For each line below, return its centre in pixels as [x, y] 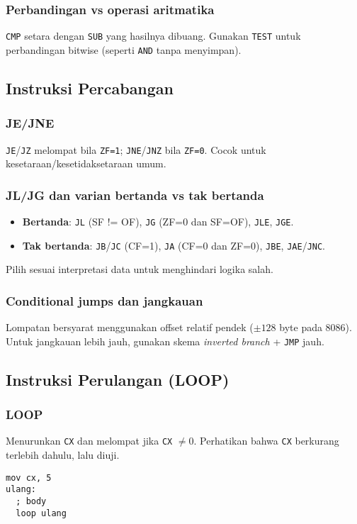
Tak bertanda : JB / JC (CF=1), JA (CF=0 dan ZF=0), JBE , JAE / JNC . [174, 245]
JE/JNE [30, 123]
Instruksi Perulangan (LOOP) [118, 379]
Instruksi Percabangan [90, 88]
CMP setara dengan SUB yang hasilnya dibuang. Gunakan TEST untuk [153, 36]
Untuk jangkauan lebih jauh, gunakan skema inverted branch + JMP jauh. [165, 341]
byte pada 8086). [316, 327]
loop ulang [41, 513]
